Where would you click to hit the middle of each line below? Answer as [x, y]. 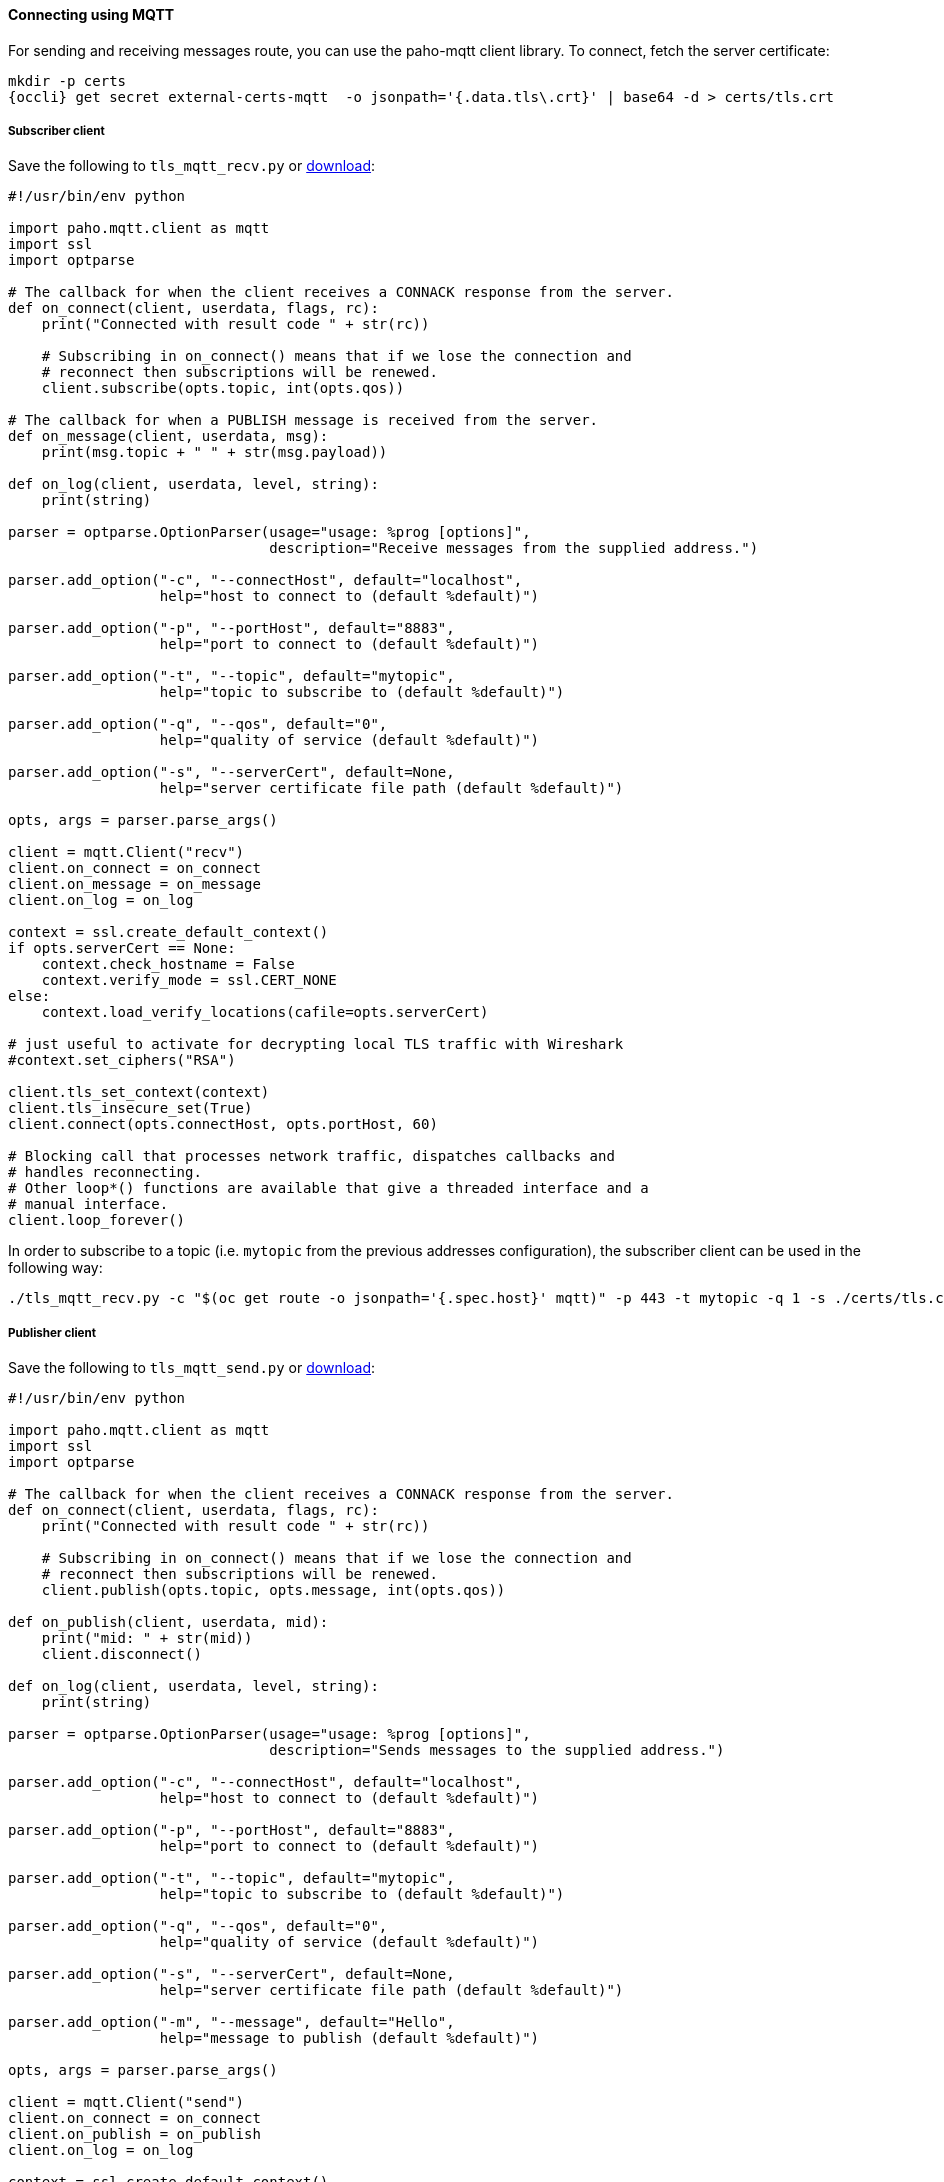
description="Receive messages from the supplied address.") [514, 548]
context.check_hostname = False [168, 964]
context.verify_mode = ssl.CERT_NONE [189, 980]
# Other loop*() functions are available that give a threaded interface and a [328, 1188]
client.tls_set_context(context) [139, 1092]
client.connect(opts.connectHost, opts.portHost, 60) [223, 1124]
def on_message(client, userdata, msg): [168, 436]
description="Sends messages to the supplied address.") [497, 1750]
